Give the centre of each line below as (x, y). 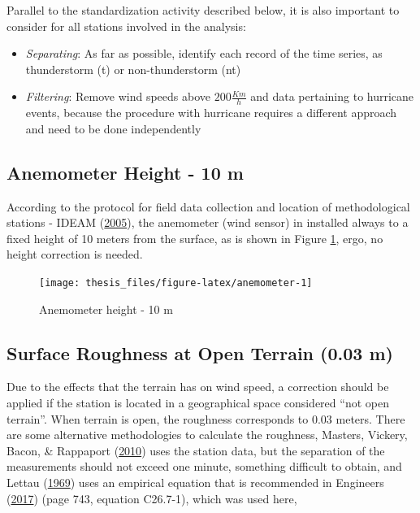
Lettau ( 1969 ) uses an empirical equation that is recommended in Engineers (195, 482)
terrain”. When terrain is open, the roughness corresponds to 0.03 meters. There (206, 418)
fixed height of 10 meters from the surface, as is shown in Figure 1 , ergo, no (195, 238)
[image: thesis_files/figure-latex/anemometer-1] (176, 283)
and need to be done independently (113, 128)
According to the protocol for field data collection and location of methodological (208, 206)
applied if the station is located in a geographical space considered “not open (198, 403)
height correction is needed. (75, 254)
